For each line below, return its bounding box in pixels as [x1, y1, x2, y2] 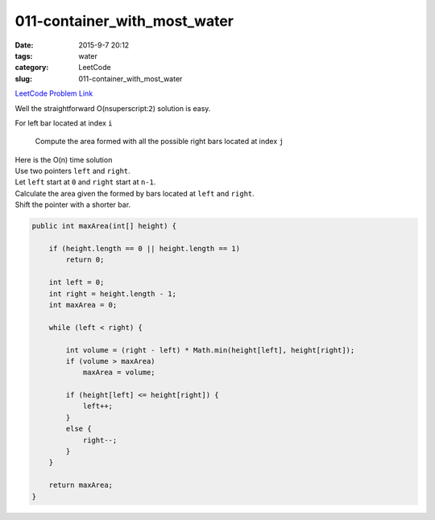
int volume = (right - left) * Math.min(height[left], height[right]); [65, 345, 355, 354]
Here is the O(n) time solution [14, 155, 113, 164]
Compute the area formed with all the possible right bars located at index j [35, 137, 284, 147]
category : [14, 63, 49, 72]
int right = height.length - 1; [48, 289, 177, 298]
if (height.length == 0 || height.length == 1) [48, 244, 241, 253]
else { [65, 424, 92, 434]
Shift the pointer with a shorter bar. [14, 200, 131, 209]
